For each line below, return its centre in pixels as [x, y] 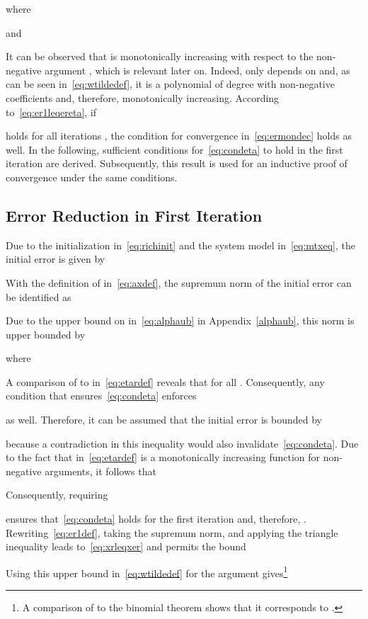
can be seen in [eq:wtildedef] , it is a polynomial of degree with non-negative [170, 84]
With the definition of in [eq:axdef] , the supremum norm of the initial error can [179, 282]
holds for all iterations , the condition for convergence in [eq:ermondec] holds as [179, 136]
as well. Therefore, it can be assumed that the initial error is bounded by [164, 420]
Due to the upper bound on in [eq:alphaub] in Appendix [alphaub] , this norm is [180, 320]
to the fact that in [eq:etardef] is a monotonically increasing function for [163, 457]
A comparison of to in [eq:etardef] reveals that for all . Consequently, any [165, 381]
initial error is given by [56, 259]
